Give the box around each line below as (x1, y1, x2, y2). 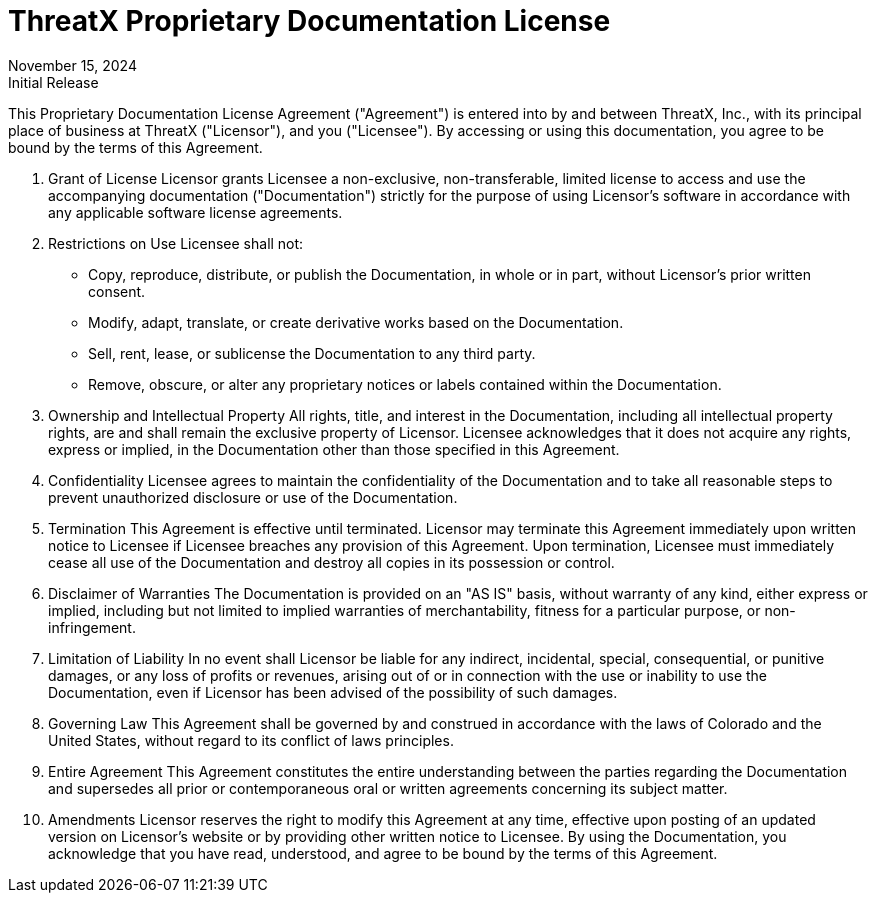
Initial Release (8, 73, 99, 91)
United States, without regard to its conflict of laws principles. (48, 731, 454, 749)
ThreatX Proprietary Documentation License (8, 4, 611, 38)
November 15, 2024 (8, 56, 137, 74)
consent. (88, 282, 146, 300)
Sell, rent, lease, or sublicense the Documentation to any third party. (88, 344, 536, 362)
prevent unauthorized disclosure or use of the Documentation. (48, 488, 458, 506)
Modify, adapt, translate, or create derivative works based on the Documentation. (88, 313, 624, 331)
